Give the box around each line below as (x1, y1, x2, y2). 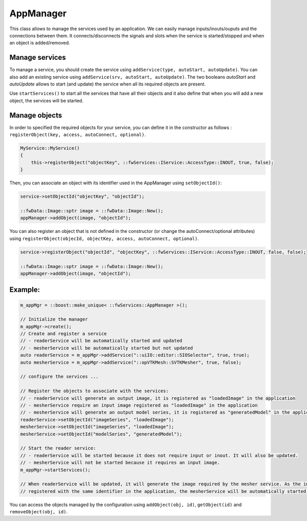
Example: (9, 286, 40, 294)
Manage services (9, 53, 66, 62)
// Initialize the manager (20, 316, 88, 322)
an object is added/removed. (9, 40, 70, 46)
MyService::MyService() (20, 145, 80, 151)
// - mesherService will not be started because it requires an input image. (20, 460, 220, 466)
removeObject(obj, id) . (9, 509, 68, 515)
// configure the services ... (20, 374, 99, 380)
